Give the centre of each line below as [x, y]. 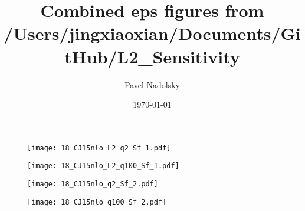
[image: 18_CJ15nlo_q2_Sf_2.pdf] [93, 184]
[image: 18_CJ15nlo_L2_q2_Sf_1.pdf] [99, 148]
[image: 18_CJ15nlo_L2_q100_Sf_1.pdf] [103, 166]
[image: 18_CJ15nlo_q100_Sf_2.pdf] [97, 202]
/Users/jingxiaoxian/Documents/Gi [152, 33]
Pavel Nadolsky [152, 84]
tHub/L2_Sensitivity [152, 56]
